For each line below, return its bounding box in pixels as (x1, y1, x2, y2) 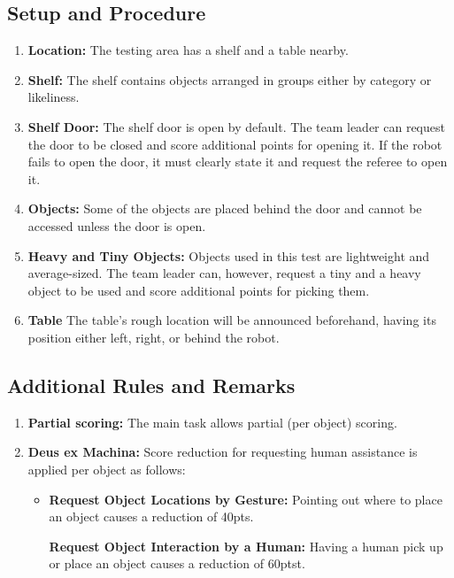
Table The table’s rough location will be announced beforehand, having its (27, 311, 436, 329)
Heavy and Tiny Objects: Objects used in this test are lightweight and (27, 246, 430, 265)
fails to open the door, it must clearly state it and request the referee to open (27, 152, 448, 171)
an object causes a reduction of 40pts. (49, 507, 254, 526)
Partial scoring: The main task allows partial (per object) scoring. (27, 412, 397, 431)
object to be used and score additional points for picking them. (27, 281, 370, 299)
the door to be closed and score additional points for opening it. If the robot (27, 135, 442, 153)
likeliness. (27, 88, 80, 106)
